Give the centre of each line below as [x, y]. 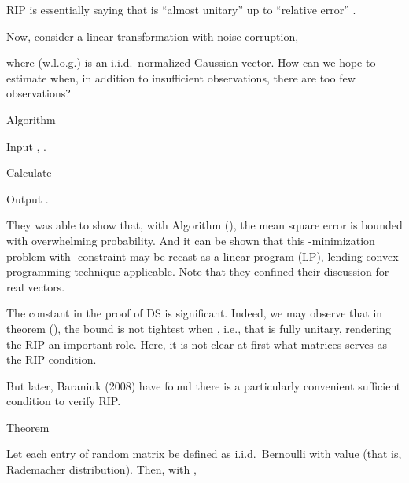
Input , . [26, 146]
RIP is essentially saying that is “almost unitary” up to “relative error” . [181, 9]
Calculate [29, 172]
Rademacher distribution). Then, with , [101, 469]
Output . [28, 198]
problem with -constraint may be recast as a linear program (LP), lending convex [203, 256]
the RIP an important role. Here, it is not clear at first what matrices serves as [197, 344]
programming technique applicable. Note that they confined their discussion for [198, 271]
